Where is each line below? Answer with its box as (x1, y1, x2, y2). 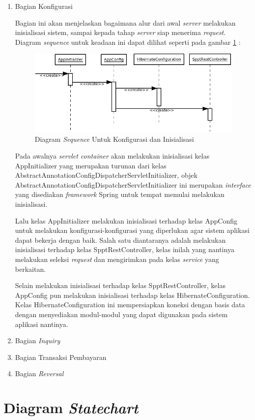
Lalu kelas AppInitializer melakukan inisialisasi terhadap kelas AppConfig (15, 215, 237, 226)
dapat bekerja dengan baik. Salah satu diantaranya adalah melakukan (15, 234, 226, 245)
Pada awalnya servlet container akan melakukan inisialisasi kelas (15, 151, 210, 161)
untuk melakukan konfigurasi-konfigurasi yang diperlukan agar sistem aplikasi (15, 225, 250, 235)
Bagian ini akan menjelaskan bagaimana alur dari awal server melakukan (15, 17, 236, 28)
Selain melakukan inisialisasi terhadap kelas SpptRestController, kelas (15, 280, 226, 291)
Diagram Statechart (3, 397, 139, 418)
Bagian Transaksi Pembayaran (15, 352, 107, 362)
